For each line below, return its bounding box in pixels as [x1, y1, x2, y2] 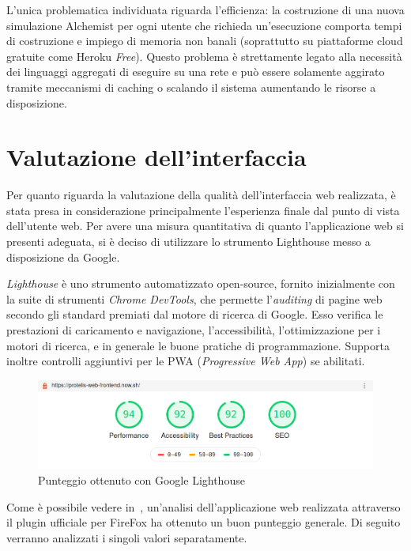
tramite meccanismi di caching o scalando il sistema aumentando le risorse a [6, 78, 376, 95]
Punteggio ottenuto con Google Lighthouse [38, 472, 245, 489]
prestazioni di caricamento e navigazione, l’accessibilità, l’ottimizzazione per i [6, 322, 381, 338]
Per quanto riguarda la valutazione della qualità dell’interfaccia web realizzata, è [6, 187, 396, 203]
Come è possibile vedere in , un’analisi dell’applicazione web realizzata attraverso [6, 498, 401, 515]
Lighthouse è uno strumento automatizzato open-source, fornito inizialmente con [6, 275, 395, 292]
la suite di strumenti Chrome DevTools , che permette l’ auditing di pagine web [6, 290, 383, 307]
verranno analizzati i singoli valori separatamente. [6, 529, 247, 545]
